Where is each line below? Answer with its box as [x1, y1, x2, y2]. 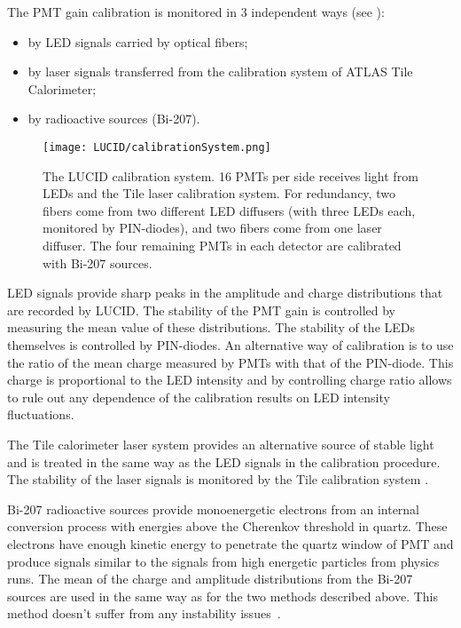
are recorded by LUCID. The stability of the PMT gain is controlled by [7, 300, 396, 319]
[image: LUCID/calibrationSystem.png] [43, 140, 271, 154]
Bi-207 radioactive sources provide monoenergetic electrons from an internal [7, 499, 420, 518]
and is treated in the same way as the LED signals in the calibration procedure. [7, 452, 441, 471]
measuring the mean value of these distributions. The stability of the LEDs [7, 318, 416, 337]
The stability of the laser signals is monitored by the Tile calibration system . [7, 470, 429, 489]
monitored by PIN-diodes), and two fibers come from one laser [43, 219, 382, 237]
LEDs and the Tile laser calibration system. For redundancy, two [43, 184, 395, 203]
